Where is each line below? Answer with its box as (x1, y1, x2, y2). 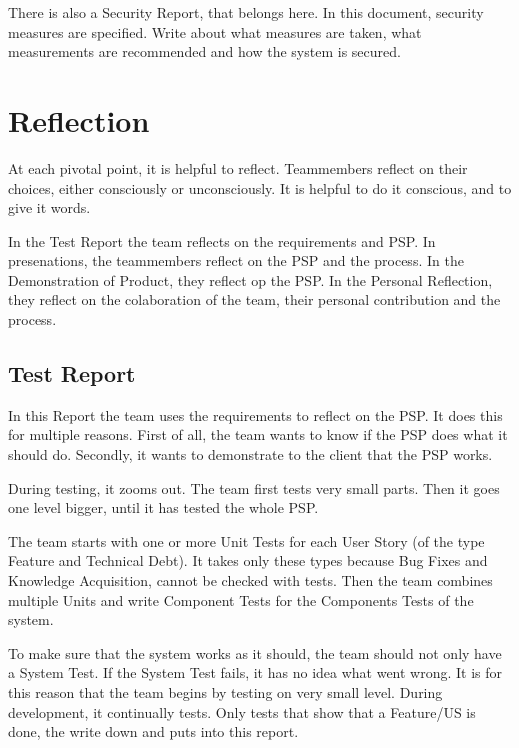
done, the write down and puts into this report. (8, 721, 299, 742)
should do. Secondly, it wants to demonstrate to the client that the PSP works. (8, 444, 493, 465)
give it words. (8, 197, 91, 218)
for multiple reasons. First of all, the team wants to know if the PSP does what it (8, 424, 508, 445)
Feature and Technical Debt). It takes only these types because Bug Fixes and (8, 550, 488, 571)
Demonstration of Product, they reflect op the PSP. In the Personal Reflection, (8, 269, 493, 290)
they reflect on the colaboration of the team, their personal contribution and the (8, 289, 501, 310)
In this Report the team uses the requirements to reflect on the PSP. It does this (8, 404, 503, 425)
